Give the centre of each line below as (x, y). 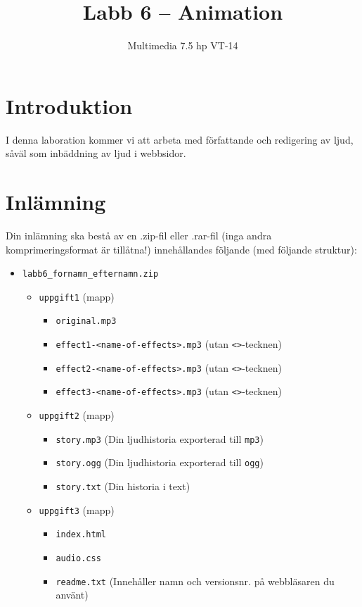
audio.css (78, 559)
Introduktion (69, 105)
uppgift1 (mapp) (77, 296)
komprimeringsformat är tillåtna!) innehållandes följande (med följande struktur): (181, 249)
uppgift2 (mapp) (77, 415)
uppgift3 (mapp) (77, 509)
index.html (81, 535)
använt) (72, 595)
